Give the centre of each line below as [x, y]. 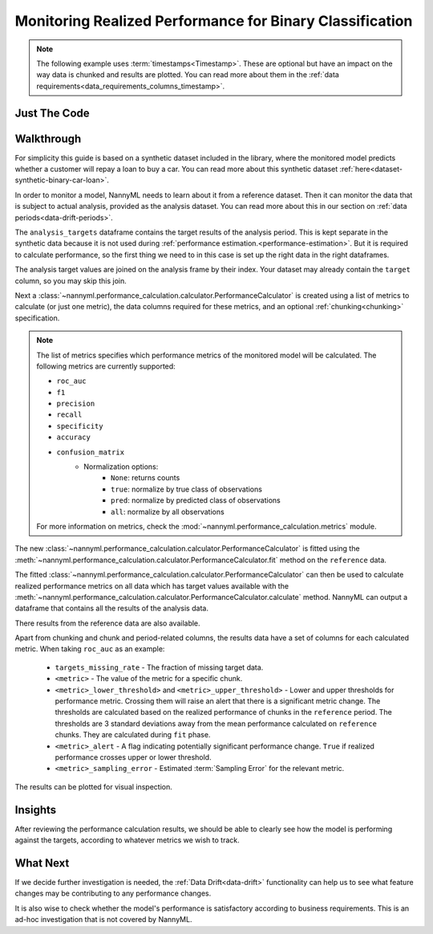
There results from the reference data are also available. [107, 623]
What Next [42, 863]
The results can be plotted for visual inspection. [93, 786]
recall [69, 415]
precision [76, 404]
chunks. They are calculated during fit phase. [133, 735]
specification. [37, 318]
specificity [80, 426]
